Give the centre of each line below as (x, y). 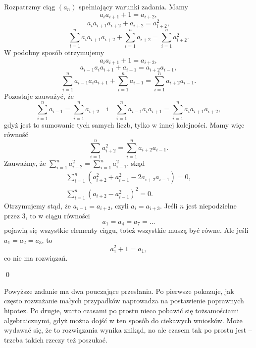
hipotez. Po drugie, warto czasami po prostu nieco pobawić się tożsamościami (122, 311)
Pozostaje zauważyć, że (39, 96)
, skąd (136, 163)
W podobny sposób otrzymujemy (54, 52)
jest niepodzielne (211, 205)
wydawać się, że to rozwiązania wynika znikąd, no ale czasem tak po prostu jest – (128, 330)
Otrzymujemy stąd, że (38, 205)
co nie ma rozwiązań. (36, 257)
